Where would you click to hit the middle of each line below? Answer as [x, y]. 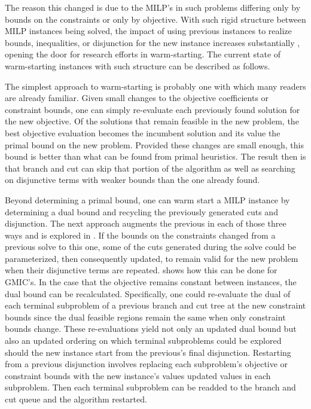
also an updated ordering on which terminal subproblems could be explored [143, 341]
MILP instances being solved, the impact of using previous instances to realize [148, 31]
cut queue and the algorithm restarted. [76, 399]
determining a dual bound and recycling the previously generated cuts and [141, 211]
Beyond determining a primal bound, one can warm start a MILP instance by [147, 199]
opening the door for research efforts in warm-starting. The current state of [143, 54]
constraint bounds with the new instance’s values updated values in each [138, 375]
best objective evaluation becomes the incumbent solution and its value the [143, 132]
